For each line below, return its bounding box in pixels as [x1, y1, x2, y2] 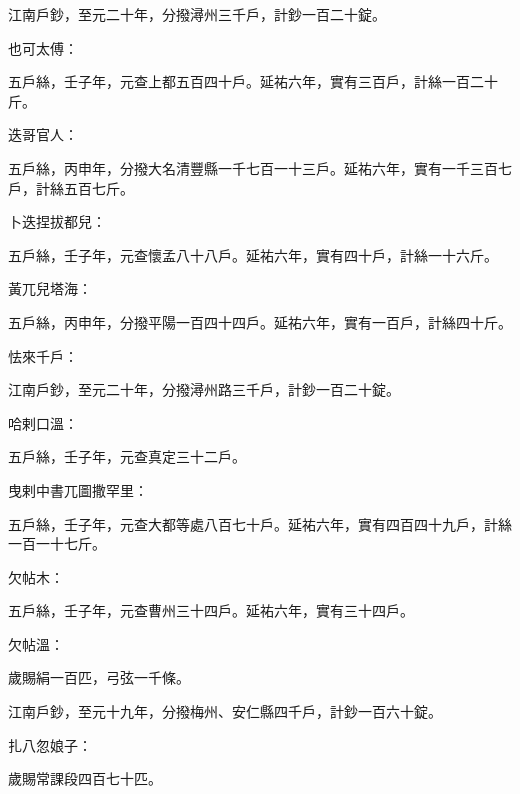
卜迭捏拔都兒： [8, 211, 106, 232]
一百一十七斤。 [8, 533, 106, 554]
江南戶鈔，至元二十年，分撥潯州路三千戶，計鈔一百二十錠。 [8, 379, 400, 400]
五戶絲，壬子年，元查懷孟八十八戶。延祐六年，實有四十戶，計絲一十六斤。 [8, 244, 498, 265]
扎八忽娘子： [8, 734, 92, 755]
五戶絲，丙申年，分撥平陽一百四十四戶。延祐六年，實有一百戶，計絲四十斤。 [8, 311, 512, 332]
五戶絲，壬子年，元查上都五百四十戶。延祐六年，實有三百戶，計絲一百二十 [8, 71, 498, 92]
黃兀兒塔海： [8, 278, 92, 299]
